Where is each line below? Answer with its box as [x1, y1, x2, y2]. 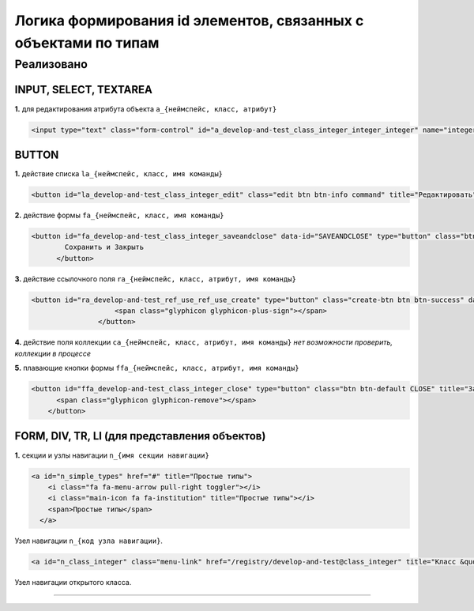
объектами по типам [14, 34, 160, 51]
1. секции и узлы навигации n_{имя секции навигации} [14, 451, 209, 460]
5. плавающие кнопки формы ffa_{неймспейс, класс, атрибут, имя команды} [14, 364, 299, 373]
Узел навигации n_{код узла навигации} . [14, 536, 164, 545]
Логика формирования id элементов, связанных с [14, 12, 364, 29]
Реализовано [14, 57, 88, 71]
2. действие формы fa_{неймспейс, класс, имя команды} [14, 210, 224, 220]
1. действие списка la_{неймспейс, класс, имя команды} [14, 169, 223, 178]
